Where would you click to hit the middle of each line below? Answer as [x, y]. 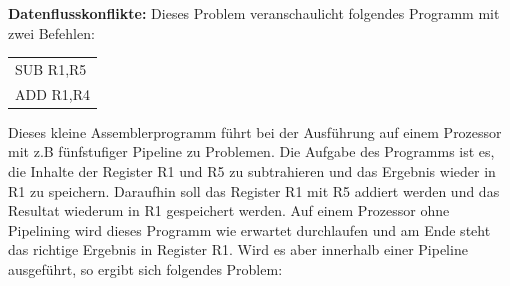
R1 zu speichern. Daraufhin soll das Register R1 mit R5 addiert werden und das [254, 190]
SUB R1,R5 [51, 68]
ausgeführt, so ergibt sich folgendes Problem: [145, 269]
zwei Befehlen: [51, 32]
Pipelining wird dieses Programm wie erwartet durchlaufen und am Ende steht [249, 229]
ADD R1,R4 [53, 93]
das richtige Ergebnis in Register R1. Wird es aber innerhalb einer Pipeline [238, 249]
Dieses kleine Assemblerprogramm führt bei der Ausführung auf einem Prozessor [255, 131]
